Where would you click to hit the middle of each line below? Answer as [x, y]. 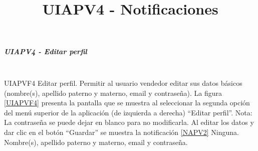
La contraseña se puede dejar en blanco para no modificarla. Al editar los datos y [129, 122]
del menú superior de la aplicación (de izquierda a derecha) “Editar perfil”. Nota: [128, 112]
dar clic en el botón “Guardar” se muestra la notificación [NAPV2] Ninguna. [121, 132]
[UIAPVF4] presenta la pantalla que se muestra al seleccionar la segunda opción [127, 103]
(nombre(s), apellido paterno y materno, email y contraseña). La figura [113, 93]
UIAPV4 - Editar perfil [46, 51]
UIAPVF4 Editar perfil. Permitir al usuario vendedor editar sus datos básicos [123, 83]
